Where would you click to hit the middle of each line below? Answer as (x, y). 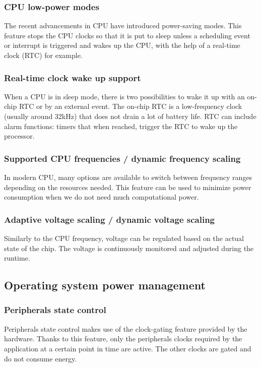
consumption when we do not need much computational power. (102, 197)
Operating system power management (105, 285)
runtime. (17, 258)
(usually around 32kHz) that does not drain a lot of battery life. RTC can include (130, 116)
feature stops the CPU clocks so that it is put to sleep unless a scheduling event (127, 35)
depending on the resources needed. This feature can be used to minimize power (128, 187)
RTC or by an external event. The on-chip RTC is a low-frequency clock (130, 106)
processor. (19, 136)
